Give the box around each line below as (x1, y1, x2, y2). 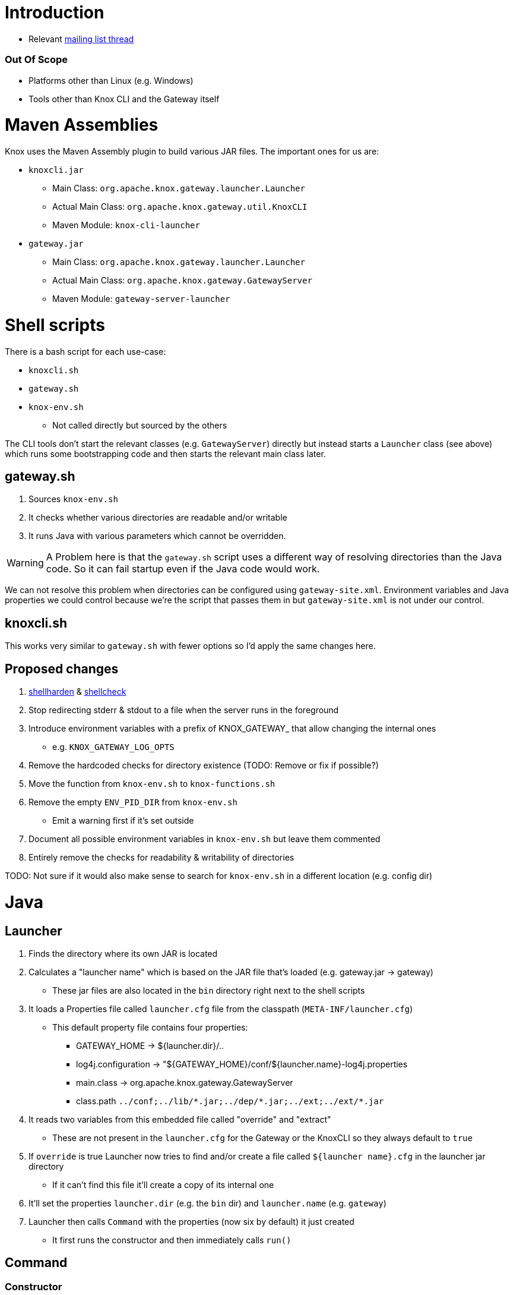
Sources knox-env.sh (28, 494, 118, 505)
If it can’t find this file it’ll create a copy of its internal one (52, 1179, 274, 1190)
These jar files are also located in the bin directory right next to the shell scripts (52, 985, 365, 995)
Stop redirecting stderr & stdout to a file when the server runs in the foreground (28, 705, 339, 716)
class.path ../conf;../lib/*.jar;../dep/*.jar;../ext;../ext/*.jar (76, 1095, 384, 1106)
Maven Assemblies (5, 115, 159, 136)
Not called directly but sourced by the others (52, 420, 227, 430)
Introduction (5, 2, 104, 23)
